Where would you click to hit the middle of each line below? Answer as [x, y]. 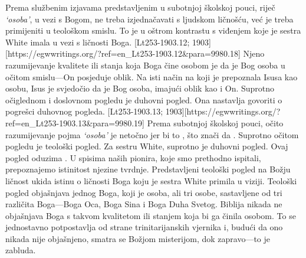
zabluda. [21, 250]
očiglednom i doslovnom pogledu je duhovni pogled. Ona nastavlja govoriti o [144, 99]
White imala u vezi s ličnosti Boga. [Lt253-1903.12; [98, 42]
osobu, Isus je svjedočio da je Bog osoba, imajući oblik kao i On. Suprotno [140, 88]
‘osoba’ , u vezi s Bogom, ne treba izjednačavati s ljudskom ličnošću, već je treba [149, 19]
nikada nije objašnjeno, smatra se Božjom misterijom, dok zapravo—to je [138, 238]
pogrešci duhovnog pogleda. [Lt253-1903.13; [84, 111]
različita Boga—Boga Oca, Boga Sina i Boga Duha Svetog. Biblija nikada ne [144, 204]
